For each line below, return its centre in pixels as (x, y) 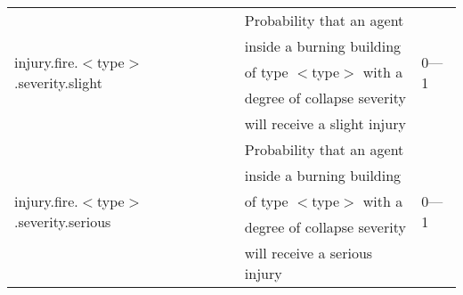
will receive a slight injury (325, 123)
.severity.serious (63, 221)
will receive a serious (309, 253)
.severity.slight (58, 82)
